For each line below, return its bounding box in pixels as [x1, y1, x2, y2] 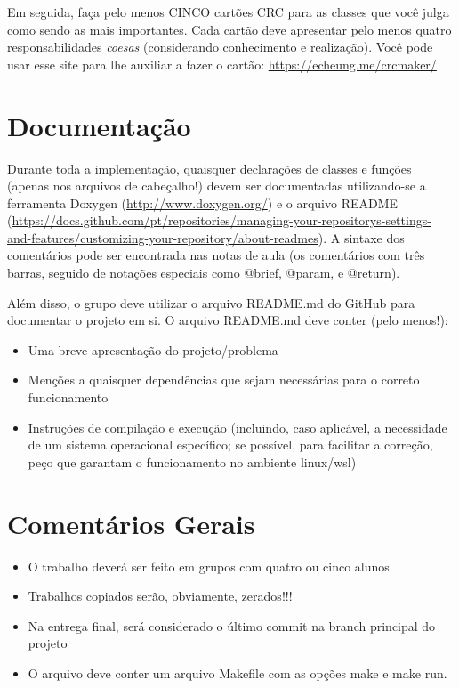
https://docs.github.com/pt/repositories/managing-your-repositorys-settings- [12, 211, 431, 230]
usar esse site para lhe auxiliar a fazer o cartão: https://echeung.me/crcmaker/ [7, 54, 437, 73]
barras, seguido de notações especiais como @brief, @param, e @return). [7, 263, 400, 282]
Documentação [7, 107, 191, 143]
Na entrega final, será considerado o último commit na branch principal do [28, 616, 436, 635]
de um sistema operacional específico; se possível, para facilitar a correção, [28, 435, 433, 454]
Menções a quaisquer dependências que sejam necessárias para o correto [28, 370, 420, 389]
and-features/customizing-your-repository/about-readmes [7, 228, 318, 247]
